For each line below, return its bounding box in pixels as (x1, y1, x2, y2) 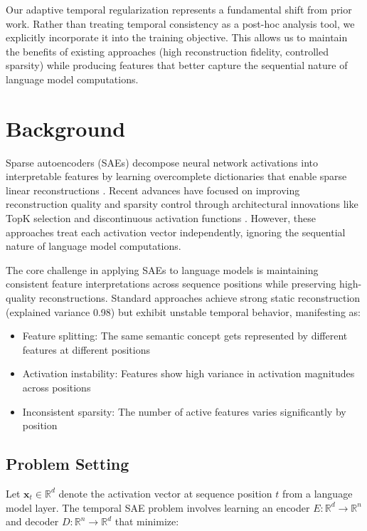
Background (6, 113, 126, 142)
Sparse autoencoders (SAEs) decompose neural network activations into (6, 154, 319, 169)
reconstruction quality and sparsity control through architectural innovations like (6, 196, 358, 211)
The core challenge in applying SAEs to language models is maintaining (6, 262, 319, 277)
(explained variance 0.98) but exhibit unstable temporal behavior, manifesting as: (6, 304, 361, 319)
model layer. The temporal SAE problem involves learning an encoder (6, 500, 310, 515)
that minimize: (115, 514, 179, 529)
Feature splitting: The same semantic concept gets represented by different (22, 328, 348, 343)
